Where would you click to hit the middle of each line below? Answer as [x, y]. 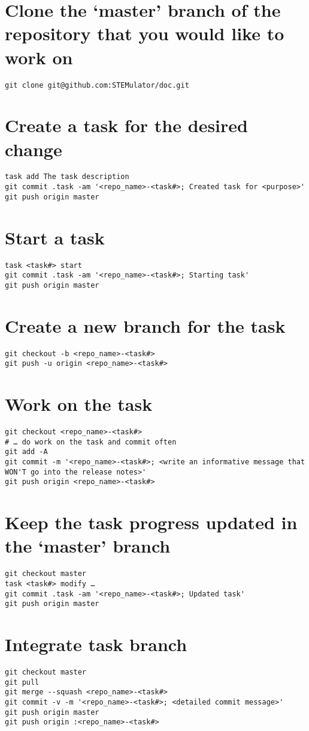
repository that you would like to [145, 33]
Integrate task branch [96, 644]
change [34, 149]
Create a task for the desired [126, 125]
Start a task [55, 237]
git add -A [26, 452]
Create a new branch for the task [145, 325]
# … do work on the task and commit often [91, 442]
